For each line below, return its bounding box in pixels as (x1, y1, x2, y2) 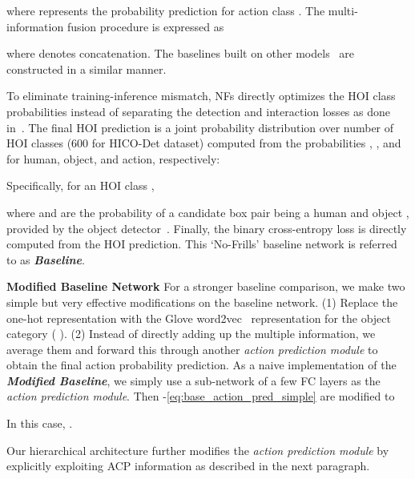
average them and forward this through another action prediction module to (6, 340, 378, 357)
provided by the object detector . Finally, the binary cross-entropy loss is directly (6, 219, 407, 236)
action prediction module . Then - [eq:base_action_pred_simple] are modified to (6, 388, 395, 405)
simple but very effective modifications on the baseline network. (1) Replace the (6, 293, 398, 310)
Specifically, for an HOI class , (6, 177, 155, 194)
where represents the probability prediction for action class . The (6, 2, 325, 18)
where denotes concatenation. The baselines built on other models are (6, 45, 355, 62)
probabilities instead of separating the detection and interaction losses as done (6, 103, 390, 119)
